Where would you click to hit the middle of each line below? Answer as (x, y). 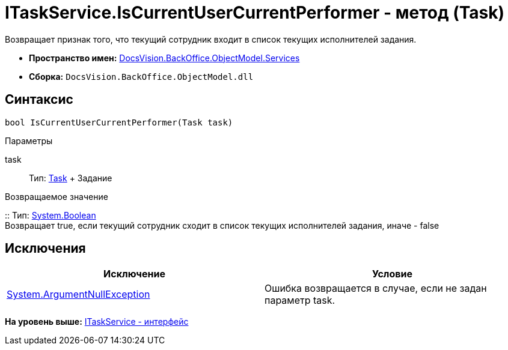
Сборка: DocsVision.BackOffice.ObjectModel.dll (141, 76)
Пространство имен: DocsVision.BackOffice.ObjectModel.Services (164, 58)
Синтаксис (39, 100)
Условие (392, 274)
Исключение (134, 274)
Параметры (29, 140)
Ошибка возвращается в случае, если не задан (376, 288)
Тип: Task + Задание (71, 178)
